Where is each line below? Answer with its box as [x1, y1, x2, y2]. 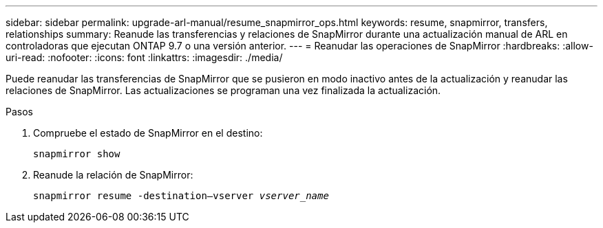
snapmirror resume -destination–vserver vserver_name [33, 190, 329, 201]
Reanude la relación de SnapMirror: [33, 169, 193, 181]
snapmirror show [33, 148, 120, 159]
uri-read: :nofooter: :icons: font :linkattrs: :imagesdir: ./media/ [6, 52, 283, 63]
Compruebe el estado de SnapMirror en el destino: [33, 127, 263, 139]
